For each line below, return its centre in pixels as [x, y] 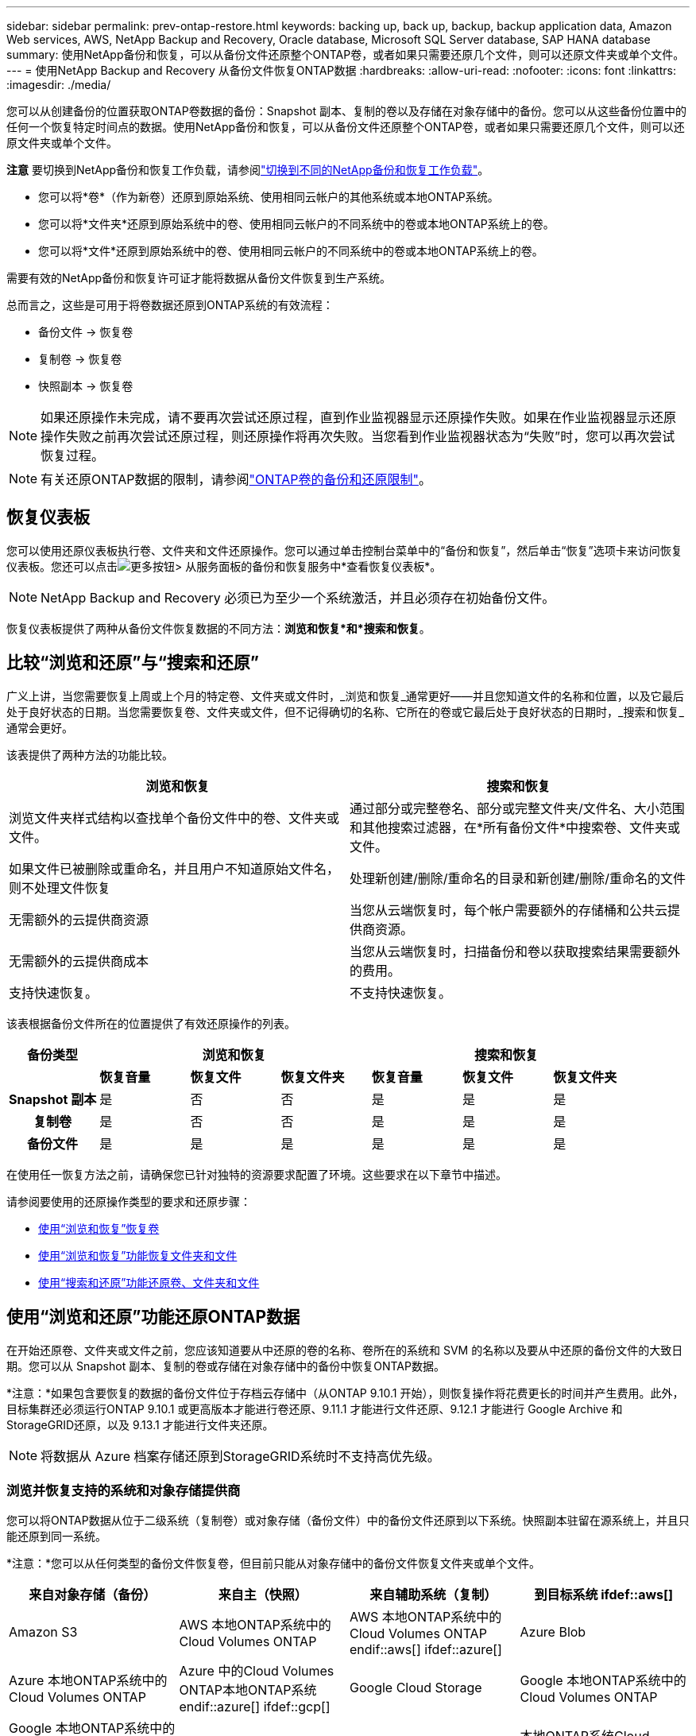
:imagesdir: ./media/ [59, 85]
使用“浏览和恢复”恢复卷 [99, 1228]
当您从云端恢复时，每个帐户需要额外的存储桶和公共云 [509, 910]
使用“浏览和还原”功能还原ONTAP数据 [153, 1317]
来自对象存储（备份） [93, 1595]
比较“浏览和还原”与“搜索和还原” [133, 663]
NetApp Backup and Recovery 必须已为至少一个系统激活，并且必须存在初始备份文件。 [298, 597]
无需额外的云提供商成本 [79, 961]
